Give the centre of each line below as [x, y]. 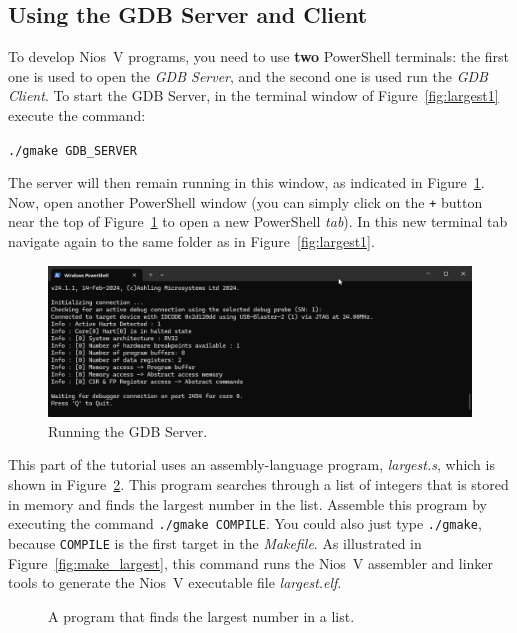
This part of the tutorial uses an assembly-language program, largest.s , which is [251, 464]
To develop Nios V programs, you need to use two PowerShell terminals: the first [259, 56]
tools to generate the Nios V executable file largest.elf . [175, 582]
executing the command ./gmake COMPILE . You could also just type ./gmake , [245, 523]
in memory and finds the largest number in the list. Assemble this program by [247, 503]
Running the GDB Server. [128, 430]
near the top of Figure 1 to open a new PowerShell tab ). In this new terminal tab [258, 221]
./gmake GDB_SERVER [72, 150]
